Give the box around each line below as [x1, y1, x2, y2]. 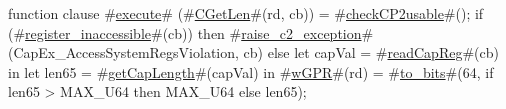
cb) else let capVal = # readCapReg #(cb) [243, 42, 499, 63]
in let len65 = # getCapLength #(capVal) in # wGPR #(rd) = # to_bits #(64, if [8, 61, 494, 82]
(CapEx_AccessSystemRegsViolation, [8, 42, 239, 63]
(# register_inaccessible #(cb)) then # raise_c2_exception [8, 22, 362, 43]
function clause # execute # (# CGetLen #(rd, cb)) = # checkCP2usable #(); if [8, 3, 484, 23]
